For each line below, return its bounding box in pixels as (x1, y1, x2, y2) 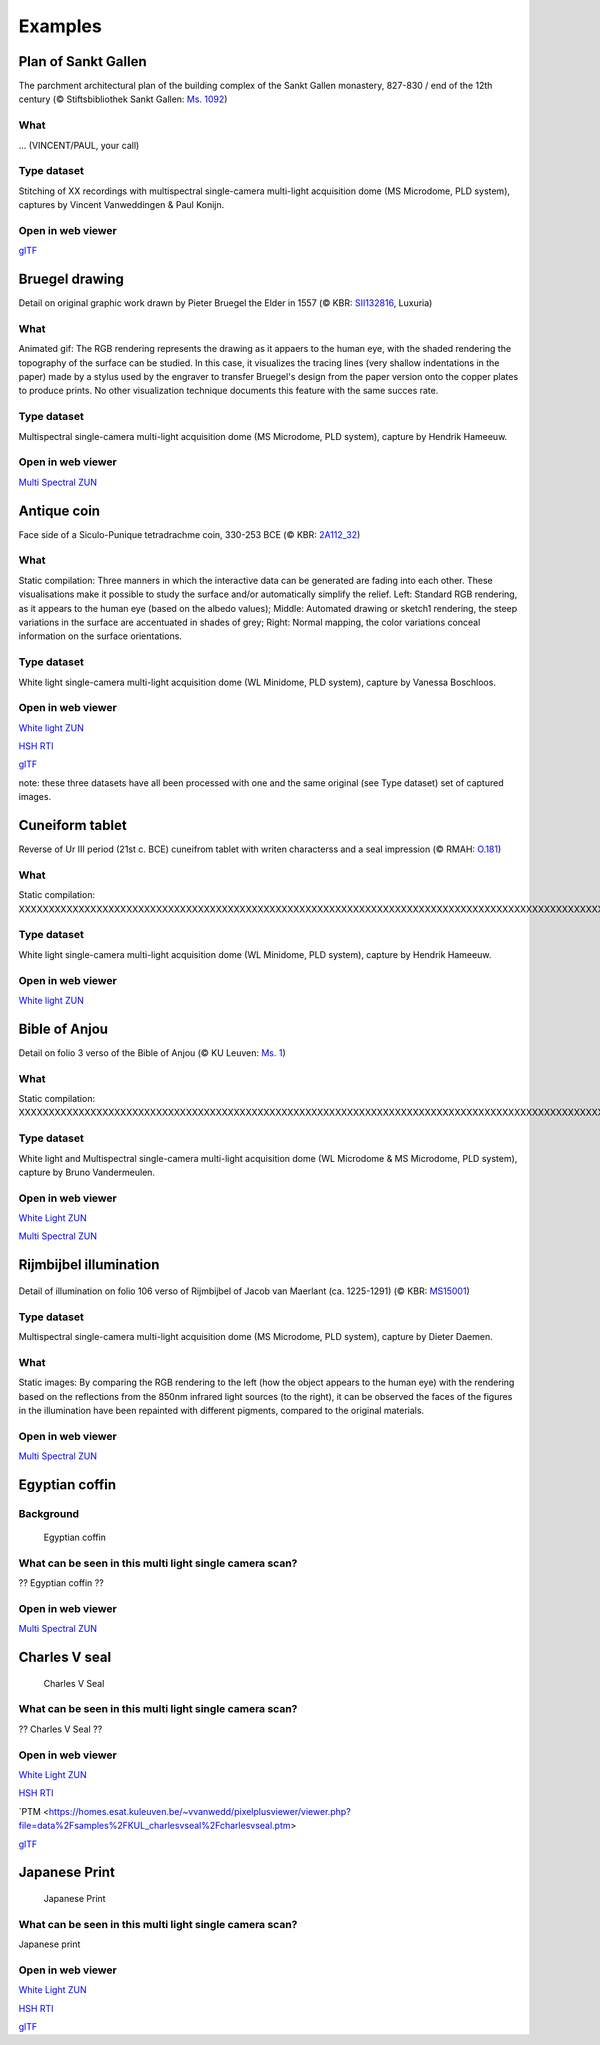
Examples (18, 15, 102, 37)
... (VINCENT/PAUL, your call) (18, 139, 140, 151)
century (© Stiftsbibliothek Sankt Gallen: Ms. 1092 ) (18, 93, 228, 105)
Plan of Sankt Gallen (18, 53, 147, 70)
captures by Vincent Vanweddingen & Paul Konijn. (18, 199, 225, 211)
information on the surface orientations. (18, 630, 182, 642)
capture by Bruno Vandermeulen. (18, 1166, 155, 1178)
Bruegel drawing (18, 271, 125, 288)
